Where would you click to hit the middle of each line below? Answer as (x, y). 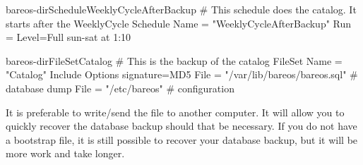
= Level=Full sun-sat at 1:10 (69, 37)
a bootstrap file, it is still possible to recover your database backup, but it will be (182, 139)
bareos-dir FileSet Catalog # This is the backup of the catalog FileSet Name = (174, 60)
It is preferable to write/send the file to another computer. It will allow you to (175, 112)
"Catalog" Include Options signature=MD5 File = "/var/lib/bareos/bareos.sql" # (182, 74)
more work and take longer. (65, 153)
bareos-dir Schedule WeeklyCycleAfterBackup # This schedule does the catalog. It (181, 9)
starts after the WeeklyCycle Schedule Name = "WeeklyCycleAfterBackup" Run (179, 23)
